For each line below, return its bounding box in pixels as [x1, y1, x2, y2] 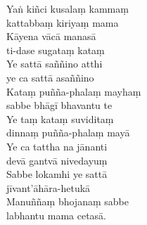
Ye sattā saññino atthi [6, 56, 103, 71]
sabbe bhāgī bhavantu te [6, 98, 113, 112]
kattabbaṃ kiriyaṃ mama [6, 15, 119, 30]
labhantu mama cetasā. [6, 207, 107, 222]
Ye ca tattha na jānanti [6, 139, 108, 153]
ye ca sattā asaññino [6, 70, 94, 84]
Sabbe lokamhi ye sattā [6, 167, 108, 181]
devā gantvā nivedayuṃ [6, 153, 108, 167]
